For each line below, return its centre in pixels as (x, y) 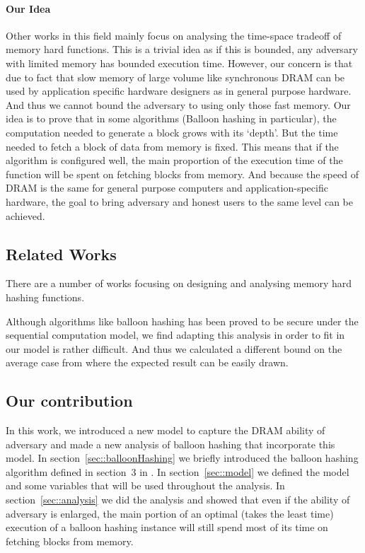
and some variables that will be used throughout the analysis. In (145, 485)
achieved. (25, 215)
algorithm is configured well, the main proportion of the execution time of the (174, 160)
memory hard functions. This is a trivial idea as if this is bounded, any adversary (182, 49)
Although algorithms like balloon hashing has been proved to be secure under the (182, 321)
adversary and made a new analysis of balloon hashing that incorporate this (170, 444)
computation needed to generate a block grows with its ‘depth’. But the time (172, 132)
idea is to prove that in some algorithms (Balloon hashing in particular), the (171, 118)
